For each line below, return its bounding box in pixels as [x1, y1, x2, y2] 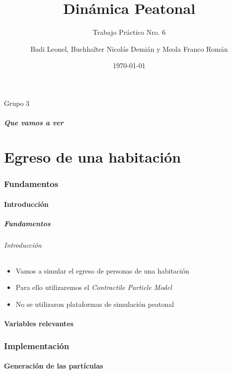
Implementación [4, 339, 70, 352]
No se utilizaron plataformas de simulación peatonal [15, 299, 174, 309]
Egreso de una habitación [4, 146, 181, 167]
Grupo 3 [4, 97, 30, 108]
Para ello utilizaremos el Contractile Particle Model [15, 282, 172, 292]
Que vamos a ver [4, 117, 64, 128]
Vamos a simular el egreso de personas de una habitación [15, 265, 189, 276]
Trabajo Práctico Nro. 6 [92, 27, 166, 37]
